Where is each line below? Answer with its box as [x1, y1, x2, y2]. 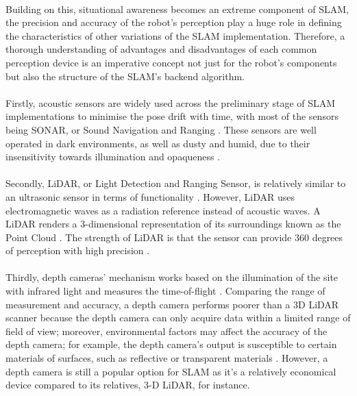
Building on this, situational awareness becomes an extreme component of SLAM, [5, 1, 349, 16]
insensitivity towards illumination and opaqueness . [5, 149, 221, 164]
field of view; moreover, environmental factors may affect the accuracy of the [5, 323, 328, 338]
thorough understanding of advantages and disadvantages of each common [5, 42, 317, 56]
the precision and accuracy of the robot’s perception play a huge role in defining [5, 15, 342, 29]
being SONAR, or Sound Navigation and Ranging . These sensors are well [5, 122, 317, 136]
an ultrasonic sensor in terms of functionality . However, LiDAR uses [5, 189, 295, 203]
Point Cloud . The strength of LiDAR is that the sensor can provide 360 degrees [5, 230, 343, 244]
